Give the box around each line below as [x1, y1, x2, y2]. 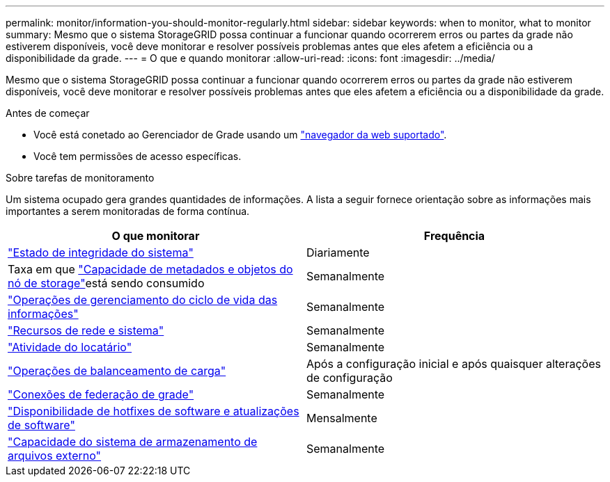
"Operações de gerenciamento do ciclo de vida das [8, 293, 278, 307]
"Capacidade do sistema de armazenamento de [8, 435, 258, 449]
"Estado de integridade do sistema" [8, 246, 194, 259]
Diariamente [306, 246, 370, 259]
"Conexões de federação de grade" [8, 387, 194, 401]
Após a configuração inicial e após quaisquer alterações [306, 357, 601, 371]
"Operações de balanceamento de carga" [8, 364, 226, 378]
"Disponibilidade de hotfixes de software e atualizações [8, 404, 299, 418]
